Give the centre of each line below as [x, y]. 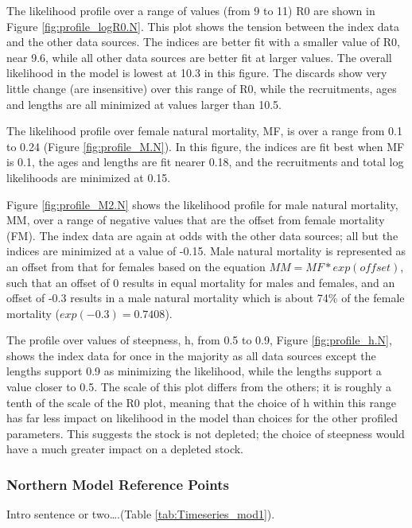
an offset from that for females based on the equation [136, 266]
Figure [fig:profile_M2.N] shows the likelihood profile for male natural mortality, [202, 204]
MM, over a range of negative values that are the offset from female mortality [196, 220]
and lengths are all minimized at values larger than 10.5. [144, 104]
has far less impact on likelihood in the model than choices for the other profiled [202, 418]
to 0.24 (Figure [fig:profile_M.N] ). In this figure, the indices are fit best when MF [206, 146]
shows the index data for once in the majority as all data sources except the [191, 355]
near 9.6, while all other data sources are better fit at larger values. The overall [199, 57]
